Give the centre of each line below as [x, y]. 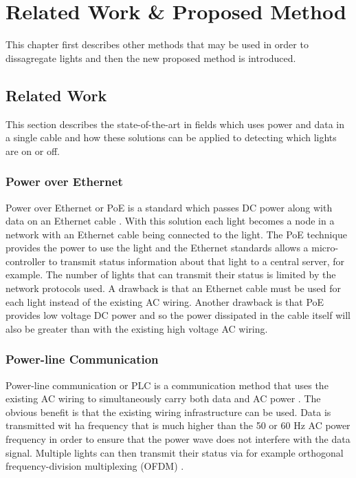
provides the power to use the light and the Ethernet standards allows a [157, 248]
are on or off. [33, 150]
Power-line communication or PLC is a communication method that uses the [167, 385]
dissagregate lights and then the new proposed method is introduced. [151, 58]
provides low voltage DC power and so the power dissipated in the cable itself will [178, 315]
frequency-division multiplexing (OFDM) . [95, 466]
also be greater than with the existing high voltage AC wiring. [137, 328]
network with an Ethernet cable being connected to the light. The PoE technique [176, 234]
